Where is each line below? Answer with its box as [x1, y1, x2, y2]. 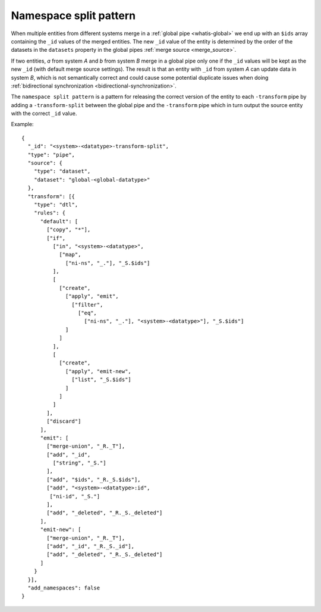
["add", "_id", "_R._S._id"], [46, 542, 135, 549]
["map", [59, 251, 81, 258]
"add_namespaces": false [27, 584, 100, 591]
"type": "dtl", [33, 201, 78, 208]
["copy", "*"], [46, 226, 91, 233]
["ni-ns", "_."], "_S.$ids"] [65, 260, 150, 266]
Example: [11, 121, 34, 128]
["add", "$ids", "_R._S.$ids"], [46, 476, 141, 483]
